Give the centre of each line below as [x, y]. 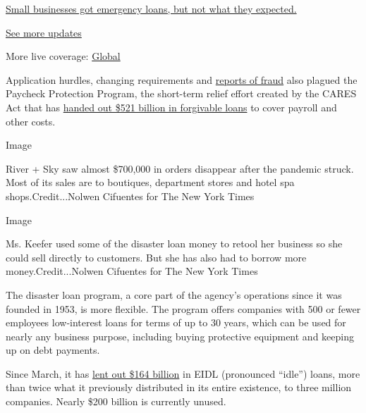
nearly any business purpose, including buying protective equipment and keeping [180, 336]
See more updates [44, 32]
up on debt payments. [53, 350]
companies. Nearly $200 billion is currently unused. [116, 401]
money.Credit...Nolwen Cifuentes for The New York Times [132, 271]
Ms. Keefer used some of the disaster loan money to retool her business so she [174, 244]
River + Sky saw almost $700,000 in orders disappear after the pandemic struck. [180, 168]
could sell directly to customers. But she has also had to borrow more [156, 257]
